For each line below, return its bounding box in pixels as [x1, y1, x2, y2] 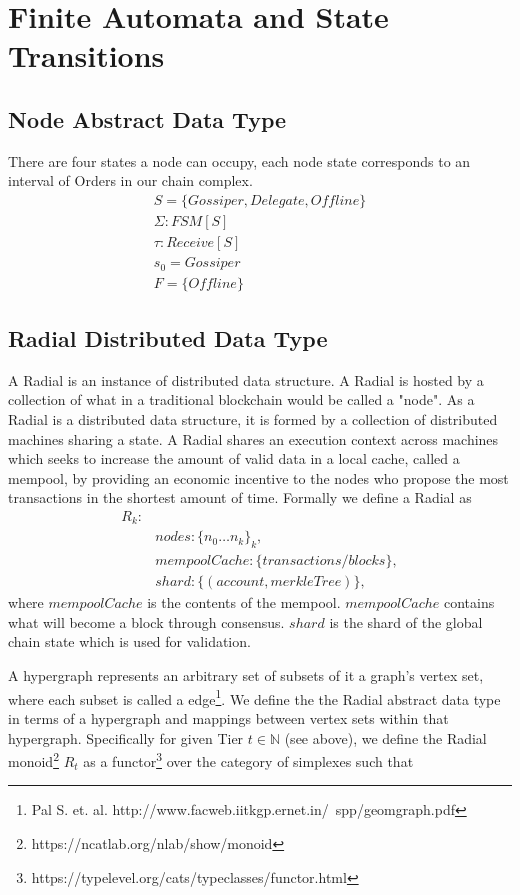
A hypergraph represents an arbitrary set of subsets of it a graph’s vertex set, [8, 665, 484, 686]
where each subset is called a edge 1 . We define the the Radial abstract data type [8, 685, 501, 709]
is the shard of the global [329, 611, 483, 632]
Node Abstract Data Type [8, 103, 287, 134]
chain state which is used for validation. [8, 631, 251, 652]
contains [443, 592, 495, 613]
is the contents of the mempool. [147, 592, 341, 613]
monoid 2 [8, 748, 59, 771]
